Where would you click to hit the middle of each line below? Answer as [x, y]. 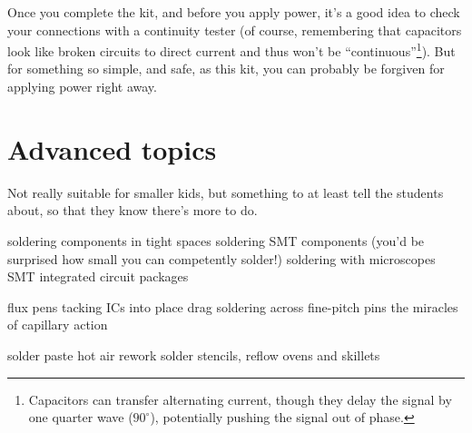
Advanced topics [112, 148]
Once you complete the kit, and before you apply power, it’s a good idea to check [234, 12]
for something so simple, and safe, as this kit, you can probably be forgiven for [226, 69]
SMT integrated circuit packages [98, 276]
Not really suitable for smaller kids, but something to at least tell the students [226, 192]
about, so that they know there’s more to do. [133, 210]
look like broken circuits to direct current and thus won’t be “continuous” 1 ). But [231, 49]
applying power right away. [82, 87]
